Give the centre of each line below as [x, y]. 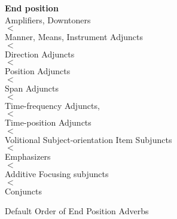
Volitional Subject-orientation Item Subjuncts [89, 139]
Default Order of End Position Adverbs [77, 211]
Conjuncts [23, 191]
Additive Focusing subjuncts [57, 173]
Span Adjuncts [32, 88]
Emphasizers [28, 156]
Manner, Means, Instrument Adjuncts [74, 37]
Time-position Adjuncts [48, 122]
